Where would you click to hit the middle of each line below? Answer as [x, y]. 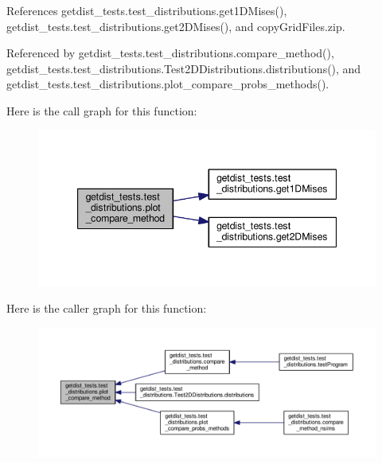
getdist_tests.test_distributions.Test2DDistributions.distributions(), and [184, 68]
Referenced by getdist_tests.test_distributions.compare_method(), [170, 53]
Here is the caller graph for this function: [107, 308]
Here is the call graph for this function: [102, 110]
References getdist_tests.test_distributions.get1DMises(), [147, 10]
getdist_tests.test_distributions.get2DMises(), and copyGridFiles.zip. [176, 26]
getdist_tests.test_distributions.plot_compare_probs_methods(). [168, 84]
